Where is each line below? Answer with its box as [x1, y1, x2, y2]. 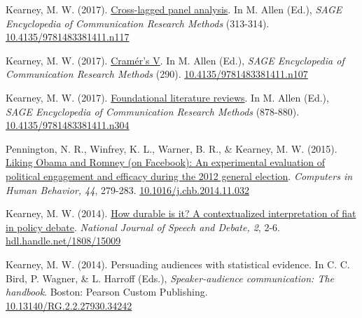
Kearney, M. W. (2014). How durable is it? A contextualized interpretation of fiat [6, 206, 356, 221]
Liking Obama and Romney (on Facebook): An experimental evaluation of [6, 155, 326, 170]
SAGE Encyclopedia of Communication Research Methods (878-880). [6, 104, 300, 118]
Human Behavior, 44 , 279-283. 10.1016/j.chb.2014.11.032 [6, 182, 249, 197]
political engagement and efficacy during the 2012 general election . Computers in [6, 168, 353, 183]
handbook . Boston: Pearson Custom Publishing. [6, 284, 208, 299]
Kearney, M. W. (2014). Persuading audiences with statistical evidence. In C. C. [6, 256, 350, 271]
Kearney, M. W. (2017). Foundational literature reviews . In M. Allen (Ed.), [6, 90, 329, 104]
